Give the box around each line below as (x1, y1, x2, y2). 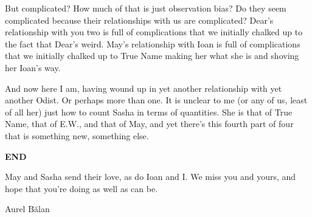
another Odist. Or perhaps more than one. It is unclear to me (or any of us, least (5, 94, 308, 106)
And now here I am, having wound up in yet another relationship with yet (5, 81, 282, 94)
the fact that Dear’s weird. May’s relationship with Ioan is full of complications (5, 37, 300, 50)
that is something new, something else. (5, 129, 149, 142)
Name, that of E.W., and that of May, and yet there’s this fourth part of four (5, 117, 294, 130)
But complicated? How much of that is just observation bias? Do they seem (5, 2, 286, 14)
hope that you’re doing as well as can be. (5, 182, 158, 195)
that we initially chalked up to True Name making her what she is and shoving (5, 49, 299, 62)
